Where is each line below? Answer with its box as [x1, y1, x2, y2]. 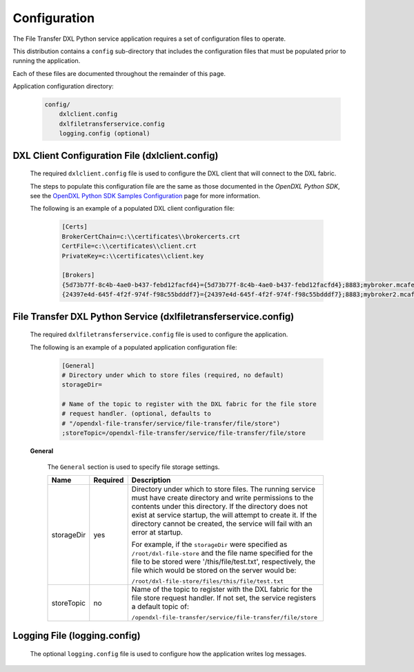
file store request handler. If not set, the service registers [131, 593, 317, 603]
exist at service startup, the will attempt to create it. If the [131, 510, 317, 520]
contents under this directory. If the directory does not [131, 501, 308, 511]
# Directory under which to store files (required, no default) [61, 371, 284, 379]
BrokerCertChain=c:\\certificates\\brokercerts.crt [61, 232, 241, 240]
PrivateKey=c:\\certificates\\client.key [61, 252, 204, 260]
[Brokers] [61, 271, 95, 279]
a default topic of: [131, 602, 190, 611]
